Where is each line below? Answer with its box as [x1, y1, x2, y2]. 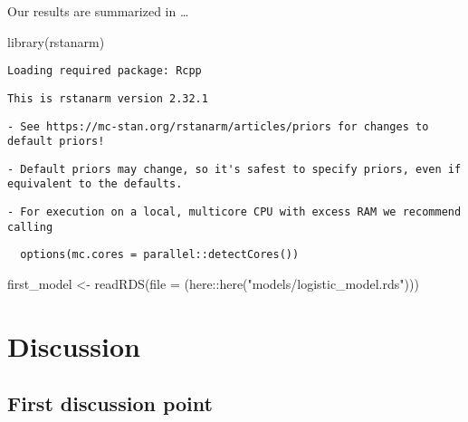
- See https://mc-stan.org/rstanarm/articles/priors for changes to [7, 120, 429, 133]
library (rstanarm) [7, 32, 105, 51]
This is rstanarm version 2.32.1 [7, 91, 208, 105]
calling [7, 220, 53, 234]
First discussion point [7, 389, 213, 417]
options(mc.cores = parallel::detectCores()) [20, 248, 300, 262]
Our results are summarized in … [7, 2, 189, 20]
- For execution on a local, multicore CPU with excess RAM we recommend [7, 206, 462, 219]
